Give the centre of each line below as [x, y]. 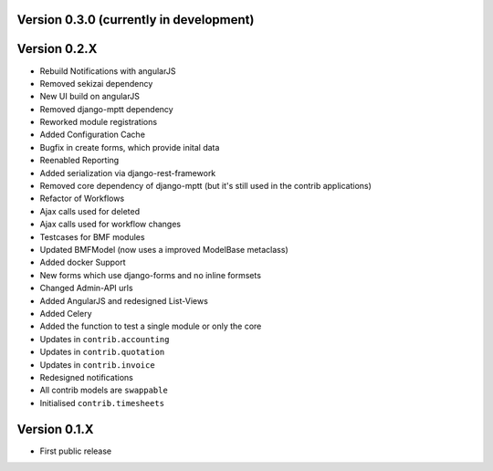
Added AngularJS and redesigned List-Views [124, 300]
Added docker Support [83, 262]
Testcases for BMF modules [92, 236]
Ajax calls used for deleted [90, 211]
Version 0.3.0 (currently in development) [136, 20]
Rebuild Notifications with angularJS [108, 71]
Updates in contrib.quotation [102, 352]
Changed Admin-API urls [86, 288]
